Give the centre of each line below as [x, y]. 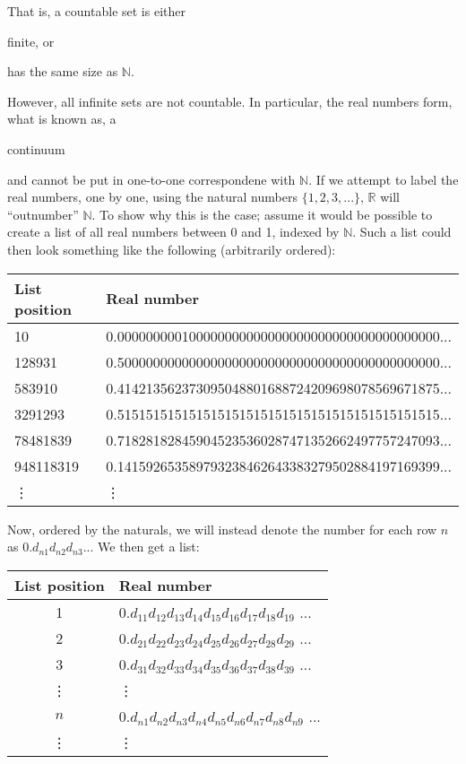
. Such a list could [402, 232]
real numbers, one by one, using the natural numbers [152, 197]
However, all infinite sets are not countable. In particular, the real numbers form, [230, 101]
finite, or [31, 41]
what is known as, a [62, 119]
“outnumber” [43, 214]
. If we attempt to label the [384, 179]
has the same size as [63, 71]
